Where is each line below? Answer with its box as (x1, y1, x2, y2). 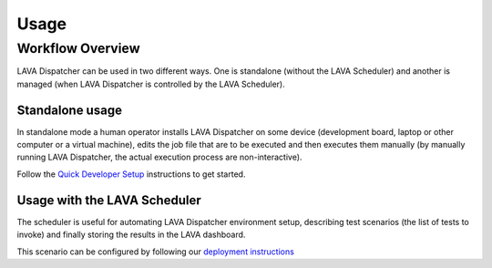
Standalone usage (16, 102, 123, 118)
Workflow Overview (16, 40, 140, 57)
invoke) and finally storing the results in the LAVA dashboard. (16, 229, 246, 241)
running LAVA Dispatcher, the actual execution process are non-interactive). (16, 151, 302, 163)
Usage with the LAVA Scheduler (16, 192, 202, 208)
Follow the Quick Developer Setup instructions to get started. (16, 169, 246, 180)
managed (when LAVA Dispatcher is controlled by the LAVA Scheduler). (16, 78, 286, 89)
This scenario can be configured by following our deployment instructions (16, 246, 295, 257)
